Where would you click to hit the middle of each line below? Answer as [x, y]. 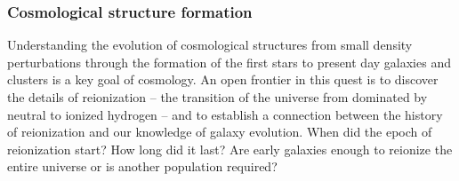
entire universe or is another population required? [142, 166]
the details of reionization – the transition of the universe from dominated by [217, 97]
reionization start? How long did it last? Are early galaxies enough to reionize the [230, 149]
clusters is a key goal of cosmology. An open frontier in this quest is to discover [223, 79]
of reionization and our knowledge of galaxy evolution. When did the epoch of [220, 132]
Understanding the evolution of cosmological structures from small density [210, 45]
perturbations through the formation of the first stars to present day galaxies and [229, 62]
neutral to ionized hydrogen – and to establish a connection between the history [225, 114]
